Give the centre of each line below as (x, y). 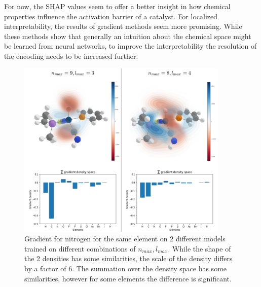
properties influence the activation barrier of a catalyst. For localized (111, 16)
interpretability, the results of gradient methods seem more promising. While (123, 26)
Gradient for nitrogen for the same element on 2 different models (125, 239)
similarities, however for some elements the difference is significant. (128, 278)
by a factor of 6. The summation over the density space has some (126, 268)
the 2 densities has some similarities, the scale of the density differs (128, 258)
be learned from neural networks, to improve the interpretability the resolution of (130, 46)
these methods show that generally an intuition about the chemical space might (128, 36)
